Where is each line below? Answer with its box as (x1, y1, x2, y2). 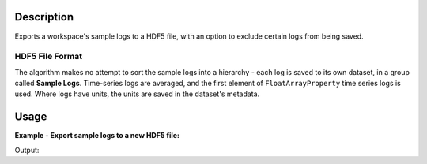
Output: (14, 145, 40, 155)
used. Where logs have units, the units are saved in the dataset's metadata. (14, 89, 260, 99)
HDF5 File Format (14, 51, 83, 62)
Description (14, 10, 74, 24)
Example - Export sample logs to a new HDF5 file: (14, 131, 180, 140)
